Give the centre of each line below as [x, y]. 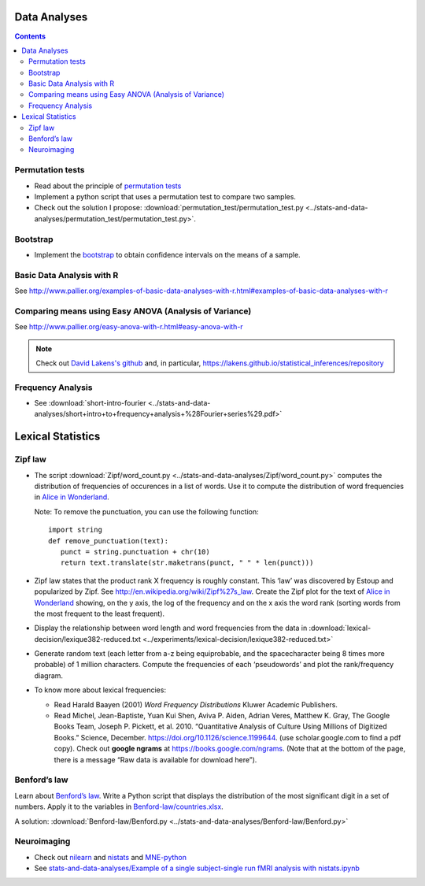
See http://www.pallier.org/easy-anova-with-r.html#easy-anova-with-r [129, 327]
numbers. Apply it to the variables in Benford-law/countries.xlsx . [119, 806]
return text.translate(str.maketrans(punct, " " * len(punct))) [187, 563]
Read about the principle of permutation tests [108, 186]
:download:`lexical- [340, 628]
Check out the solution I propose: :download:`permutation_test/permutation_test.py [169, 208]
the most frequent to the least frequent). [100, 614]
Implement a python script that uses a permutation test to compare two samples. [165, 196]
